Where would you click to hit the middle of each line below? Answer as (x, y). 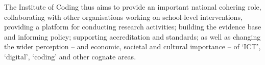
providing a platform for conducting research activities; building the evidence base (133, 27)
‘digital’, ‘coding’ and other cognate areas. (70, 56)
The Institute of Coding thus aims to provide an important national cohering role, (133, 7)
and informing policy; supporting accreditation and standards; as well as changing (132, 36)
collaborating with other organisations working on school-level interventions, (123, 17)
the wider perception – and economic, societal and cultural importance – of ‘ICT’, (132, 46)
